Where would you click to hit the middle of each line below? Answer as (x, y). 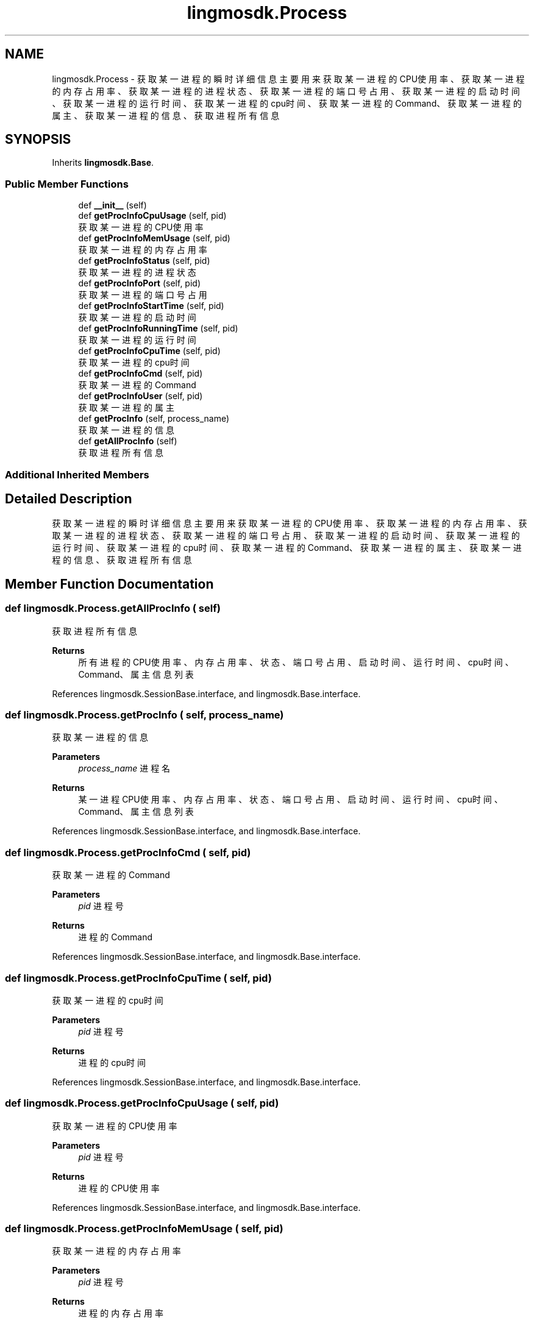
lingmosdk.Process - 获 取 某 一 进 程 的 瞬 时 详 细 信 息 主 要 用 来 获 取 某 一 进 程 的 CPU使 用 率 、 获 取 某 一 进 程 (288, 79)
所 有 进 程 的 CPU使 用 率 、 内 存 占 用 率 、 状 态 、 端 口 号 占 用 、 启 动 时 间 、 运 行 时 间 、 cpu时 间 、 (296, 662)
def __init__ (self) (112, 205)
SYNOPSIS (38, 140)
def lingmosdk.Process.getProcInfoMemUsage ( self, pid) (144, 1229)
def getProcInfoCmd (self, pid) (141, 374)
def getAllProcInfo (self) (128, 441)
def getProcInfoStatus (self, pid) (144, 261)
